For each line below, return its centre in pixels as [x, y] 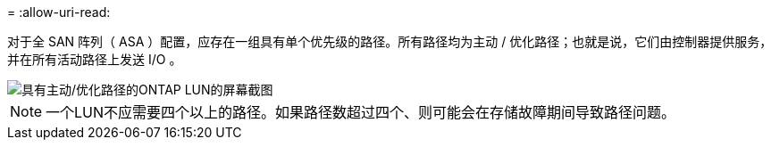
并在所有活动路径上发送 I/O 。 [95, 59]
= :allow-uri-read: [59, 12]
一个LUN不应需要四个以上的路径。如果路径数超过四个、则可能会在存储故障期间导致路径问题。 [361, 112]
